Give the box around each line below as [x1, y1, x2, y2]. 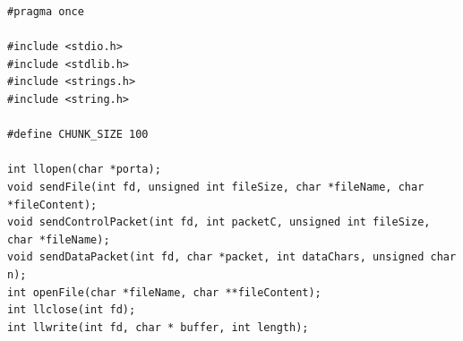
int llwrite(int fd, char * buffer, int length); [7, 320, 309, 334]
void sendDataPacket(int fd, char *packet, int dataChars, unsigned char [7, 251, 457, 264]
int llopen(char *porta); [7, 163, 161, 176]
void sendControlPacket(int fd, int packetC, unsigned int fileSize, [7, 216, 431, 229]
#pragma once [7, 5, 84, 18]
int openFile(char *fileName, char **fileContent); [7, 286, 322, 299]
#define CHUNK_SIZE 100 [7, 128, 149, 141]
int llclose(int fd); [7, 303, 136, 317]
